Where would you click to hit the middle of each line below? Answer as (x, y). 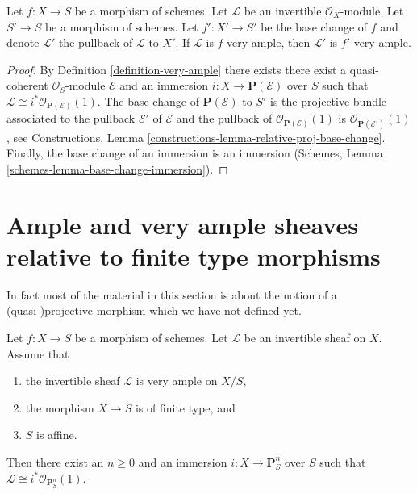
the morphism (60, 407)
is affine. (57, 435)
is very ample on (177, 381)
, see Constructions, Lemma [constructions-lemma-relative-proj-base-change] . (196, 137)
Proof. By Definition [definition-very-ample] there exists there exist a (177, 69)
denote (23, 42)
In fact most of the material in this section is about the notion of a (172, 294)
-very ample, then (267, 42)
